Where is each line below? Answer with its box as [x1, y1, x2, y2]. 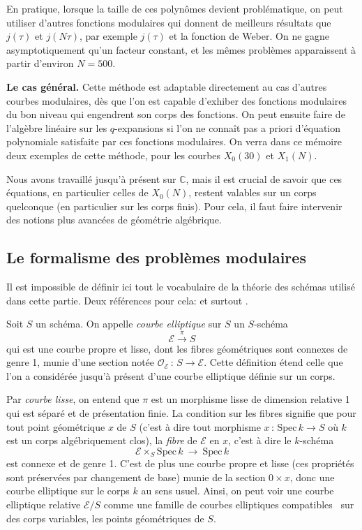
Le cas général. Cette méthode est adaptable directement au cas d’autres [6, 79, 327, 94]
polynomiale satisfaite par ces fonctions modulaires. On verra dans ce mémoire [6, 134, 342, 149]
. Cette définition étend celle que [204, 355, 343, 369]
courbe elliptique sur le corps [6, 483, 130, 498]
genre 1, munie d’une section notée [6, 355, 155, 369]
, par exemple [80, 29, 137, 43]
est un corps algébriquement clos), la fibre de [6, 433, 197, 448]
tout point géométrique [6, 419, 105, 434]
